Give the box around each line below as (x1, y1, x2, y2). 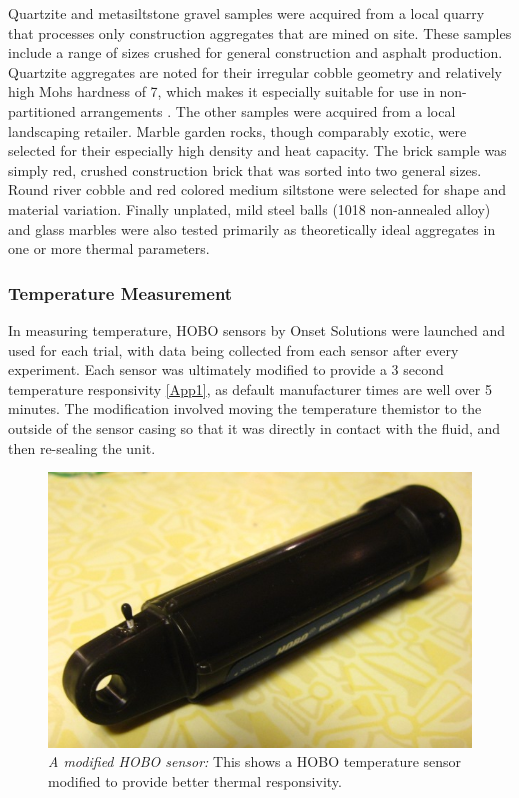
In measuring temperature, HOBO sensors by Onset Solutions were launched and (8, 319, 506, 340)
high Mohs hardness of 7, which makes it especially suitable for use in (8, 81, 435, 102)
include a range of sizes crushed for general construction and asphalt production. (8, 42, 503, 63)
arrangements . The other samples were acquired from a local (80, 100, 456, 121)
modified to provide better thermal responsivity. (48, 770, 342, 791)
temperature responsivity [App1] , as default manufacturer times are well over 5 (8, 378, 492, 399)
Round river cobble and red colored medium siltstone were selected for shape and (8, 179, 507, 200)
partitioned (8, 100, 76, 121)
